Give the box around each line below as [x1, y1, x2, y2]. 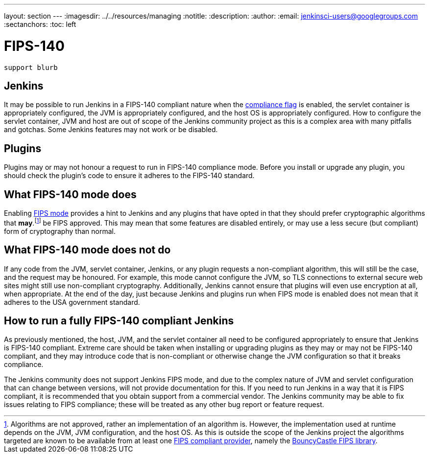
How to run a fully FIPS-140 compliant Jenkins [4, 314, 234, 327]
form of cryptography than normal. [4, 227, 116, 235]
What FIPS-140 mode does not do [4, 244, 171, 256]
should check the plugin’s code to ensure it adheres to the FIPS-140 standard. [4, 171, 255, 180]
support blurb [4, 63, 58, 71]
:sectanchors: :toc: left [4, 20, 76, 28]
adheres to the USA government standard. [4, 297, 140, 306]
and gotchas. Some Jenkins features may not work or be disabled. [4, 125, 218, 134]
